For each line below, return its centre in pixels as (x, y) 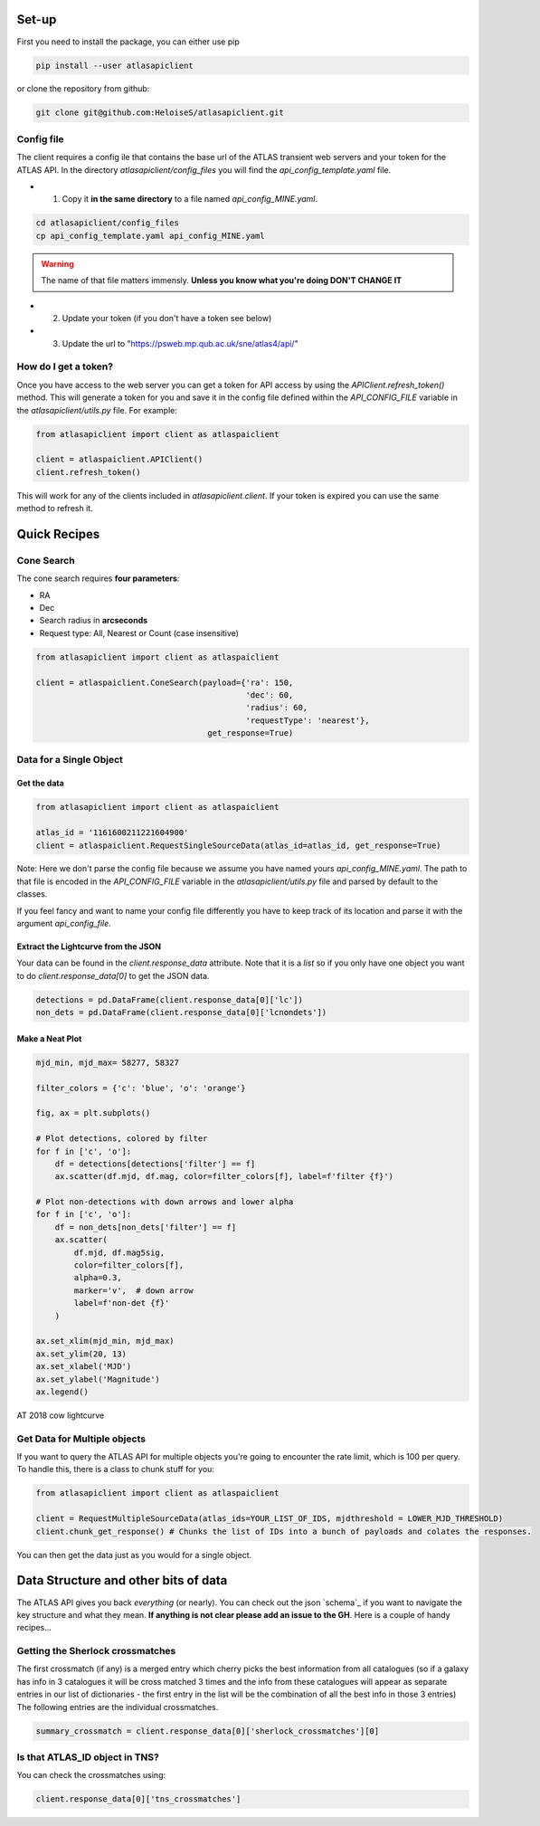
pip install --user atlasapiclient (114, 65)
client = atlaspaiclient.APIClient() (119, 460)
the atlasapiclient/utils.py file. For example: (97, 410)
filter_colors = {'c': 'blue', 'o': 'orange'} (141, 1088)
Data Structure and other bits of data (122, 1580)
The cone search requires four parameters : (98, 578)
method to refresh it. (55, 509)
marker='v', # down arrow (133, 1290)
